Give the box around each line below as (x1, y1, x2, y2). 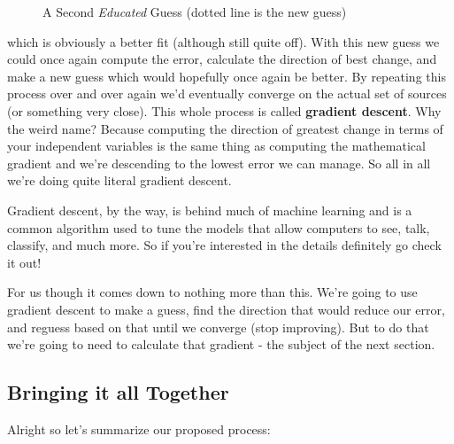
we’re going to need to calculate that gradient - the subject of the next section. (7, 335, 435, 354)
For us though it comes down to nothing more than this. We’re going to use (7, 283, 418, 301)
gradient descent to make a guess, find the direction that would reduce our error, (7, 300, 445, 318)
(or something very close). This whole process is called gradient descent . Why (7, 101, 442, 120)
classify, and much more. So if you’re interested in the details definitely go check (7, 236, 442, 254)
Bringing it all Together (7, 378, 229, 406)
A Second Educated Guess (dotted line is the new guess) (42, 3, 347, 20)
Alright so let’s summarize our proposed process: (7, 419, 271, 438)
